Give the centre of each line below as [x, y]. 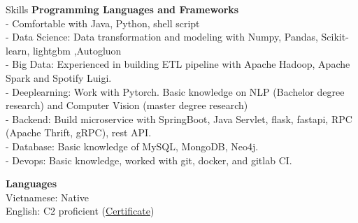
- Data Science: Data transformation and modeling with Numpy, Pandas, [162, 37]
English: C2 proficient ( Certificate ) [80, 211]
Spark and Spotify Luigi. [59, 77]
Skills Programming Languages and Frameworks [122, 9]
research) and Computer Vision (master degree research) [127, 105]
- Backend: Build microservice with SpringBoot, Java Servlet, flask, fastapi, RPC [179, 118]
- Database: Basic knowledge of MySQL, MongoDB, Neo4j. [132, 146]
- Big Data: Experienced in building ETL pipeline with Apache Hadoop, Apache [178, 64]
